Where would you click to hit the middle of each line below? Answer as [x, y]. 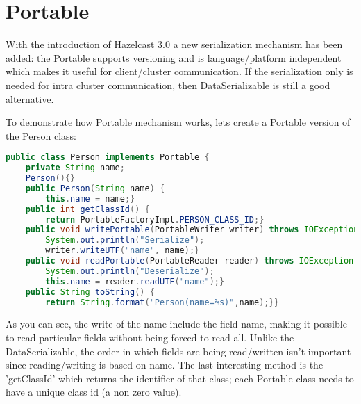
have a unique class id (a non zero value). [94, 392]
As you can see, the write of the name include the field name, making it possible [176, 324]
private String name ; [75, 168]
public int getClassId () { [87, 209]
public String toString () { [90, 292]
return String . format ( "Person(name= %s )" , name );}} [162, 302]
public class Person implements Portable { [108, 157]
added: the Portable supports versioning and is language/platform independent [174, 57]
